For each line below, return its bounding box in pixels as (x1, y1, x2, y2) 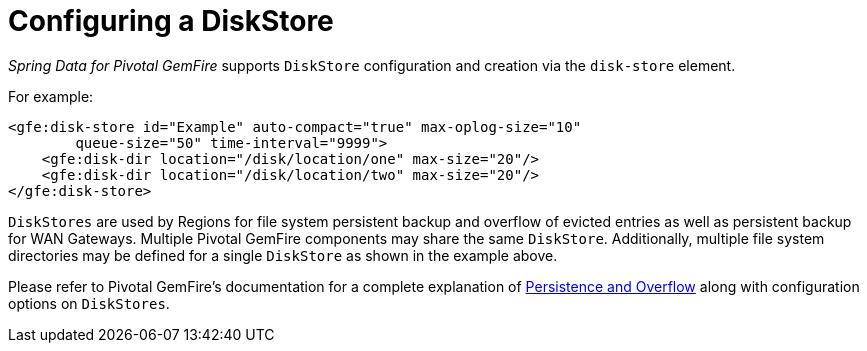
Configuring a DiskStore (8, 4, 334, 38)
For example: (8, 87, 94, 105)
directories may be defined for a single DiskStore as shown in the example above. (8, 246, 558, 264)
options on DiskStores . (8, 294, 170, 312)
